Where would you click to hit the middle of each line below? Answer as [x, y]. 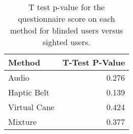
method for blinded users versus [66, 30]
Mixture [23, 122]
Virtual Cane [31, 107]
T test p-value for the [66, 7]
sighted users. [67, 42]
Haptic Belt [29, 92]
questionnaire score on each [66, 19]
